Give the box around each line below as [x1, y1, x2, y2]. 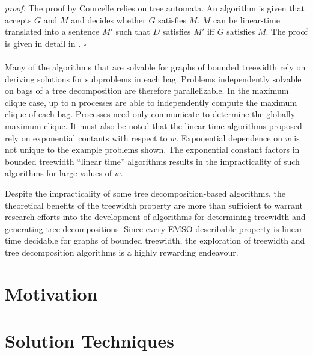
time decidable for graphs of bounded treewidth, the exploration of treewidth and [5, 234, 305, 247]
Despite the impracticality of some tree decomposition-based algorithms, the [5, 186, 285, 199]
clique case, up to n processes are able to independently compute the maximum [5, 96, 297, 108]
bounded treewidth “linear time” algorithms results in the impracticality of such [5, 155, 300, 167]
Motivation [5, 281, 98, 305]
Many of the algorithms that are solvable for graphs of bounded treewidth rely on [5, 60, 306, 73]
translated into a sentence [5, 25, 100, 38]
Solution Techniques [5, 328, 174, 353]
